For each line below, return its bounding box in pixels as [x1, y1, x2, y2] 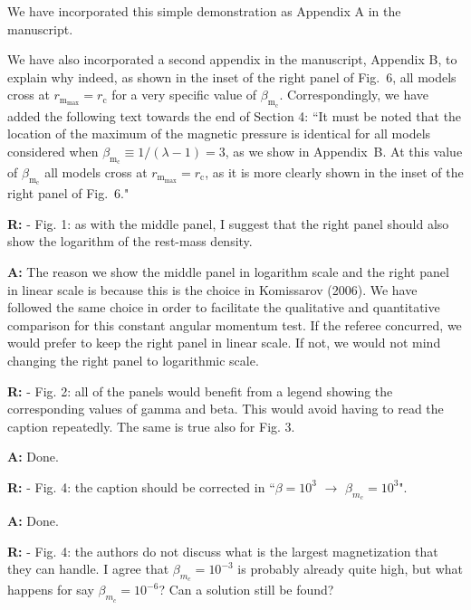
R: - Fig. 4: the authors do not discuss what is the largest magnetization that [7, 541, 438, 560]
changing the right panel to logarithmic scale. [7, 350, 259, 369]
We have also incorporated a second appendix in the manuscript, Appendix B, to [7, 50, 457, 69]
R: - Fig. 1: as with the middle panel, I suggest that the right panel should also [7, 214, 449, 233]
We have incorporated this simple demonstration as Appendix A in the [7, 2, 401, 20]
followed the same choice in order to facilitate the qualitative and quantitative [7, 298, 440, 317]
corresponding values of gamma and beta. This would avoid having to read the [7, 399, 444, 418]
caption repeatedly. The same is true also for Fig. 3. [7, 416, 295, 435]
